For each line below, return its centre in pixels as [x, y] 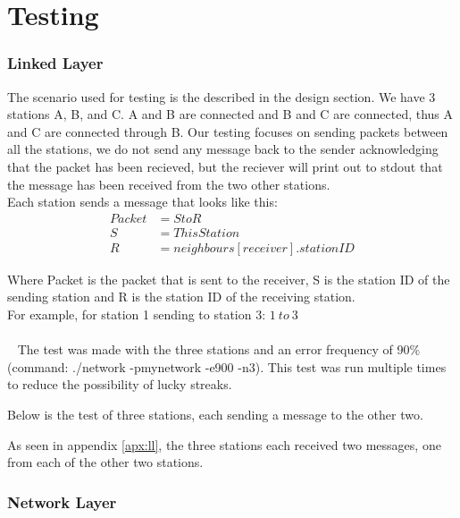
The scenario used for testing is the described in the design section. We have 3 [222, 96]
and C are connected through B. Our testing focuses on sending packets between [228, 131]
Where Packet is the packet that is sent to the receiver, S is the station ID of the [229, 279]
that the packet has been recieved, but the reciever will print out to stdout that [225, 166]
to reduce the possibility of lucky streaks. [120, 384]
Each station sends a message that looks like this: [142, 202]
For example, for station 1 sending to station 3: [137, 314]
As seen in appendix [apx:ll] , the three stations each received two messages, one [224, 444]
